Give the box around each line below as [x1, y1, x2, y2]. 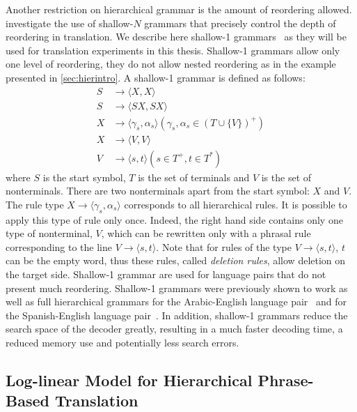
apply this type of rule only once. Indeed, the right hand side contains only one [6, 212, 343, 227]
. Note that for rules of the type [156, 239, 292, 254]
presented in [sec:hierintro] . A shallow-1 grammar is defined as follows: [6, 70, 306, 84]
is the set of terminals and [138, 169, 250, 184]
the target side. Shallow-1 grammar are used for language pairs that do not [6, 267, 326, 282]
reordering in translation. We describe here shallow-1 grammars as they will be [6, 29, 347, 44]
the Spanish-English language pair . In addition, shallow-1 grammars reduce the [6, 307, 348, 322]
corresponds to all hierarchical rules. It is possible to [124, 197, 347, 211]
